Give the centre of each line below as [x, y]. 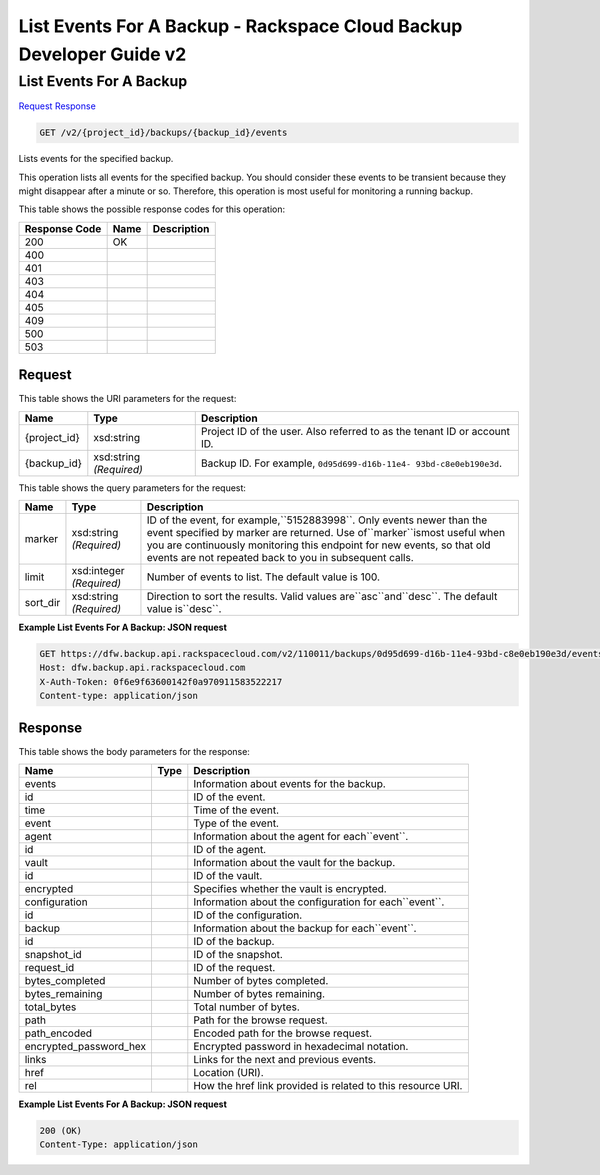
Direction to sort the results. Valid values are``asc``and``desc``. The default [322, 597]
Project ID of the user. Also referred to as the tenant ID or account [355, 431]
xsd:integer [98, 571]
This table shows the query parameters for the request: [132, 487]
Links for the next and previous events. [285, 1060]
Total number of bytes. [246, 1007]
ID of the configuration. [248, 915]
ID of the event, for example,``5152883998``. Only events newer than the [317, 520]
